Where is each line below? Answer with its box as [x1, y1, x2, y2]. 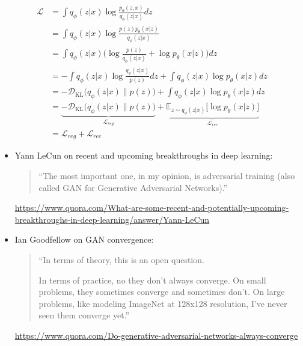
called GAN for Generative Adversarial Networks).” [38, 181, 228, 193]
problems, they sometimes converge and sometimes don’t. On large [38, 285, 285, 298]
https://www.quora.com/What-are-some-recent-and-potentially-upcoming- [14, 201, 289, 214]
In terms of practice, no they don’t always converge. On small [38, 273, 266, 286]
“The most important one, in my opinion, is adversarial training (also [38, 169, 295, 181]
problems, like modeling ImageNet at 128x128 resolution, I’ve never [38, 297, 287, 309]
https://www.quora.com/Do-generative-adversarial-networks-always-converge [14, 329, 298, 341]
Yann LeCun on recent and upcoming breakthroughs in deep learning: [14, 149, 273, 162]
